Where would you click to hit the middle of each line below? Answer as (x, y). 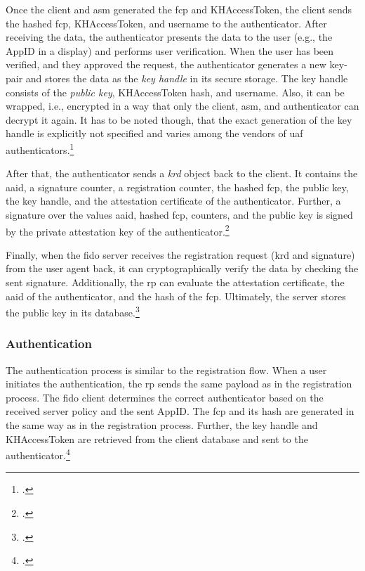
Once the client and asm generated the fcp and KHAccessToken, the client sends (179, 9)
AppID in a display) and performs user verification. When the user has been (170, 50)
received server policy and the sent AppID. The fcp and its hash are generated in (180, 411)
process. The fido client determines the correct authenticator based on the (165, 397)
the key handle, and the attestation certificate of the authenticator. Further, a (173, 201)
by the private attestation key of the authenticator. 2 (118, 230)
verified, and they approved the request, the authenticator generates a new (166, 64)
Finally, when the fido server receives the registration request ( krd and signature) (180, 254)
